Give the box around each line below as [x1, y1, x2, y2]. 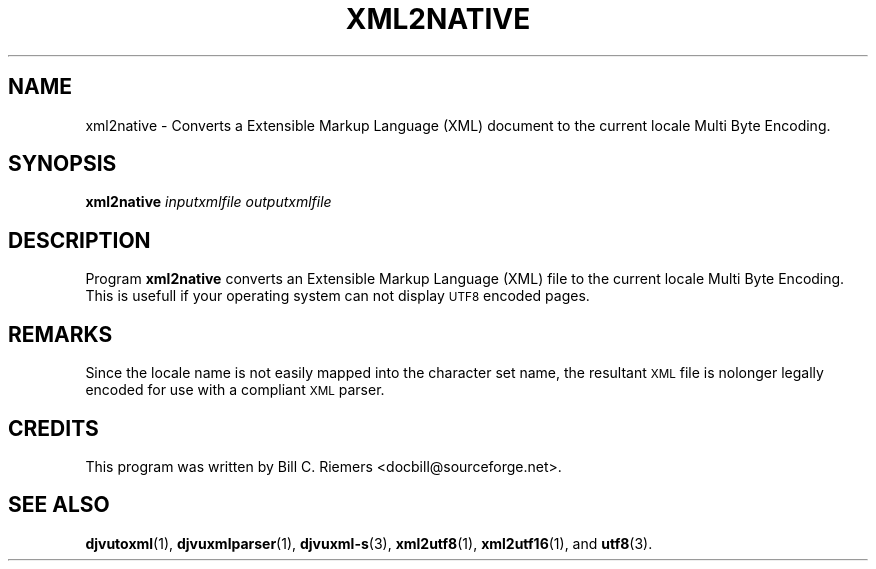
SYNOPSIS [8, 151, 117, 177]
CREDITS [8, 415, 99, 441]
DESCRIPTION [8, 227, 151, 253]
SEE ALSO [8, 492, 110, 518]
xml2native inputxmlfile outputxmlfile [85, 193, 332, 211]
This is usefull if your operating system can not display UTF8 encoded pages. [85, 287, 590, 305]
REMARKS [8, 321, 113, 347]
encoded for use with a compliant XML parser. [85, 381, 385, 399]
